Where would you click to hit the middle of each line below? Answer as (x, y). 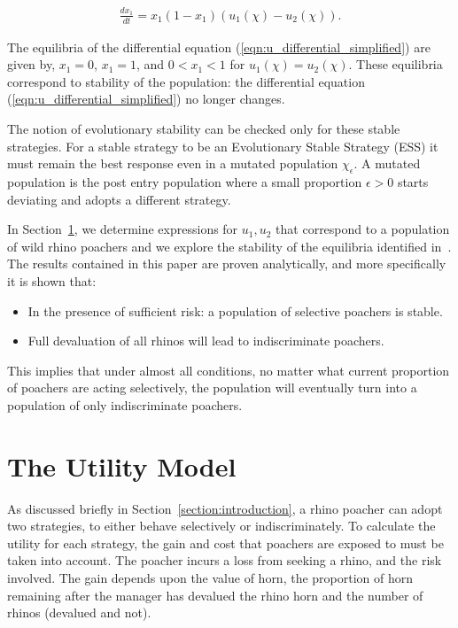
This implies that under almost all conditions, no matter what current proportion (229, 370)
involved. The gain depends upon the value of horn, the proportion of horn (210, 577)
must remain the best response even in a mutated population (173, 163)
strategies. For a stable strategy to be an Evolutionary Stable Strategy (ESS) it (223, 146)
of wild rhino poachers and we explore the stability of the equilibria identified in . (229, 246)
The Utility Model (122, 465)
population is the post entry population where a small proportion (185, 181)
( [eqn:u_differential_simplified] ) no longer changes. (146, 99)
